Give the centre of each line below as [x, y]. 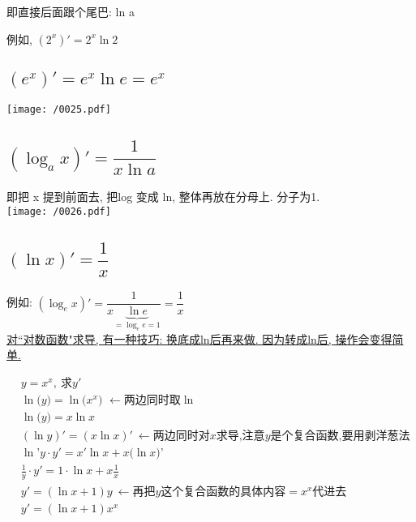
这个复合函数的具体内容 [223, 492]
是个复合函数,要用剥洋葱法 [340, 436]
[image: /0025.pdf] [59, 110]
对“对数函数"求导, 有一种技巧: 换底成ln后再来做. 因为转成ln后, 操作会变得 [199, 338]
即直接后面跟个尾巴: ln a [71, 11]
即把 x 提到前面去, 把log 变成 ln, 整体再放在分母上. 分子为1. [163, 197]
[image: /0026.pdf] [59, 212]
